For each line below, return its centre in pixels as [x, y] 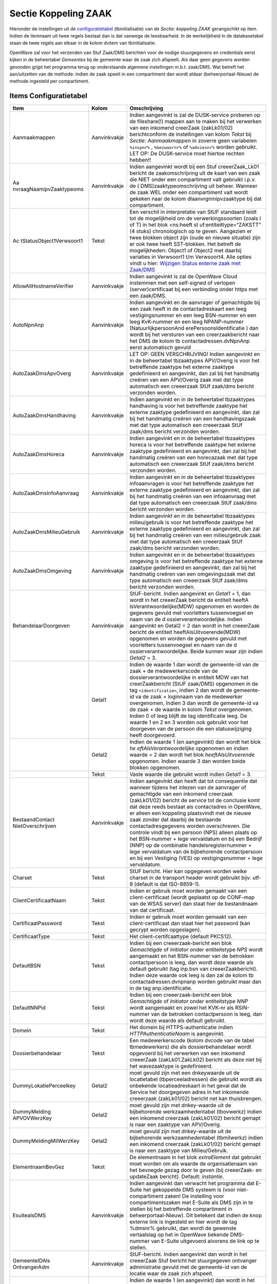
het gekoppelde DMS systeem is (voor [189, 1190]
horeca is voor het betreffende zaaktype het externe [193, 445]
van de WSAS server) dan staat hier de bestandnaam [194, 904]
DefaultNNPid [29, 1008]
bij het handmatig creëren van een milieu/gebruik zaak [195, 535]
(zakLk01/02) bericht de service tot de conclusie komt [195, 800]
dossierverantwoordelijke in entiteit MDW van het [189, 677]
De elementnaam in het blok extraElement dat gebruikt [195, 1157]
